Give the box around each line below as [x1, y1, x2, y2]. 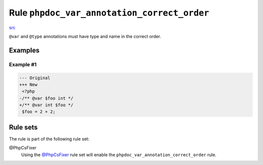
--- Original [19, 75, 51, 80]
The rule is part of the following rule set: [9, 136, 90, 142]
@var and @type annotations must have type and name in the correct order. [9, 33, 162, 39]
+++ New [19, 82, 38, 87]
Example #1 [9, 61, 37, 68]
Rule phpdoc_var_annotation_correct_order [9, 7, 209, 18]
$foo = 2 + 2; [22, 109, 56, 114]
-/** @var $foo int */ [19, 95, 74, 101]
